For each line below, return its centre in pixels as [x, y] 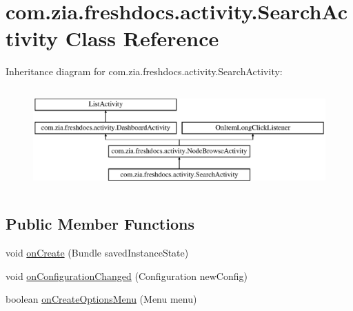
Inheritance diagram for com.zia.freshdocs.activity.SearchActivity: [144, 71]
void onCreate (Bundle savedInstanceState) [97, 253]
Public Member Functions [100, 224]
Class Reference [142, 38]
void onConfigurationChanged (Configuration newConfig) [127, 275]
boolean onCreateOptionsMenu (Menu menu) [101, 299]
